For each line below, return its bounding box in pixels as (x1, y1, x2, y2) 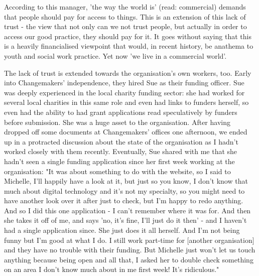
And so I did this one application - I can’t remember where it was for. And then (4, 205, 251, 215)
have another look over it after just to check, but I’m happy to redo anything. (4, 195, 243, 206)
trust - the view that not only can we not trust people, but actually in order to (4, 21, 247, 32)
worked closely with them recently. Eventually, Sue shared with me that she (4, 146, 237, 157)
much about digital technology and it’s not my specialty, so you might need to (4, 185, 245, 196)
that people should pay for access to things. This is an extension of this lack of (4, 11, 246, 22)
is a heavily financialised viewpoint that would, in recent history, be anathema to (4, 41, 253, 51)
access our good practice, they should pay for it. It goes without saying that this (4, 31, 251, 41)
